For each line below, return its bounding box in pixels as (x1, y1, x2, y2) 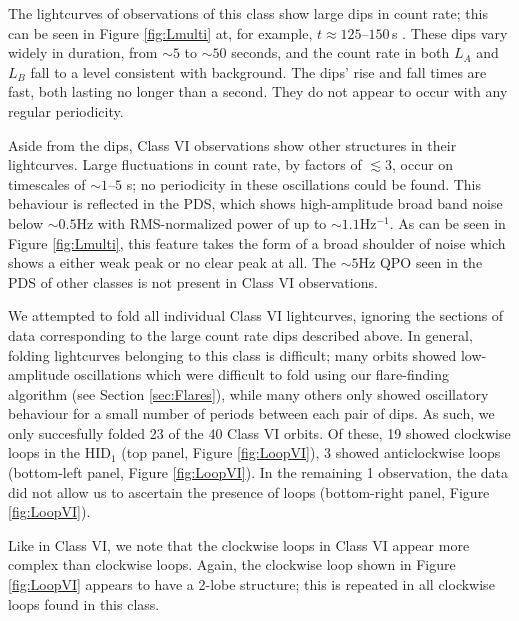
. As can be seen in (389, 212, 506, 233)
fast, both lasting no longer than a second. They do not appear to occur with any (8, 81, 508, 102)
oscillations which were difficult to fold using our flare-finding (74, 364, 449, 385)
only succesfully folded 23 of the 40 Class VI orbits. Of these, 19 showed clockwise (8, 422, 511, 443)
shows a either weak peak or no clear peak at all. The (8, 252, 337, 273)
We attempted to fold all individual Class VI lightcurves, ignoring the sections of (8, 305, 504, 326)
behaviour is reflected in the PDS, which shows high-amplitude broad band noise (8, 193, 503, 214)
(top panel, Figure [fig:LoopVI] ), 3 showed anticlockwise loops (121, 442, 501, 463)
